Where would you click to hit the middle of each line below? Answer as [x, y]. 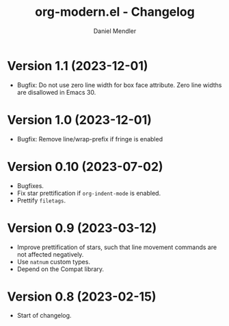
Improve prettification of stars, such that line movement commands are [117, 247]
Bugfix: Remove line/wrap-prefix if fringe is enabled [90, 139]
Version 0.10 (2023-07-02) [85, 166]
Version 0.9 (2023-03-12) [82, 228]
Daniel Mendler [115, 31]
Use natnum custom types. [54, 261]
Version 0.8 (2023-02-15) [82, 296]
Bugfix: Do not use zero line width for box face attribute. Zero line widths [119, 85]
